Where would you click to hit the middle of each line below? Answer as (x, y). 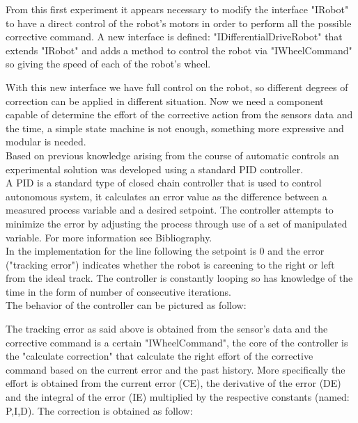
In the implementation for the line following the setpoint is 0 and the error (165, 251)
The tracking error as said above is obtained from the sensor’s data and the (167, 329)
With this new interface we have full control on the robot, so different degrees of (177, 87)
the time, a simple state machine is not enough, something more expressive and (175, 128)
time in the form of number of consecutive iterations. (118, 291)
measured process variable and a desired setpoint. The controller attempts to (170, 210)
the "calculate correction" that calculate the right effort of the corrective (159, 356)
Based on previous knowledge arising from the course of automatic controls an (172, 155)
